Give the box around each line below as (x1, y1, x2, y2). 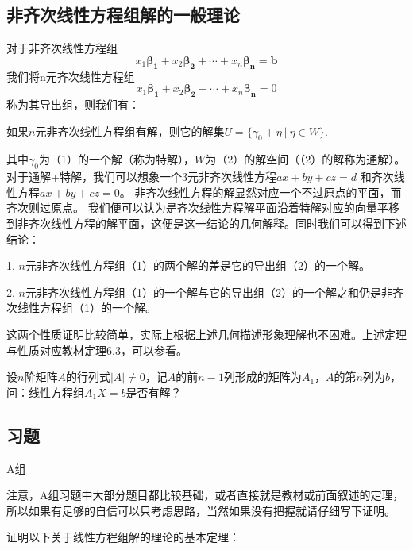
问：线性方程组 (6, 383, 84, 400)
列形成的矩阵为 (223, 368, 302, 385)
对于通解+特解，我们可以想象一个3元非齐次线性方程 (6, 168, 276, 185)
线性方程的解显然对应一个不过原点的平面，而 (168, 183, 402, 200)
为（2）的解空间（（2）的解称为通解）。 (205, 151, 406, 167)
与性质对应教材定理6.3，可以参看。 (6, 341, 187, 358)
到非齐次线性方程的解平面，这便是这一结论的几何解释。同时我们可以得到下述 (6, 214, 407, 231)
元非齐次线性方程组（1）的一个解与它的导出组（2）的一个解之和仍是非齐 (25, 283, 403, 300)
